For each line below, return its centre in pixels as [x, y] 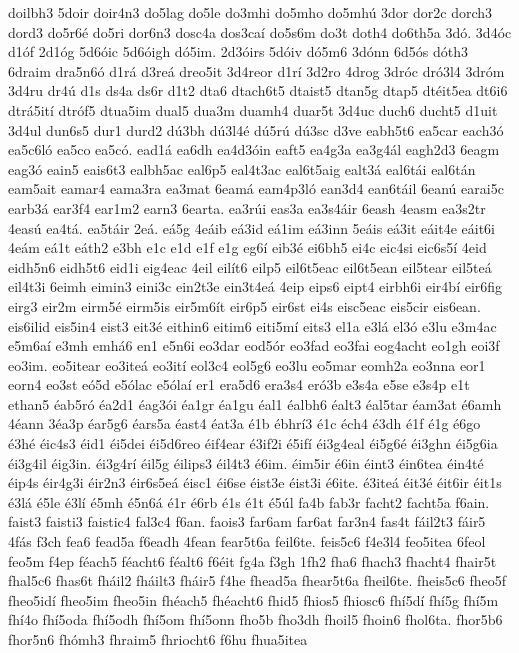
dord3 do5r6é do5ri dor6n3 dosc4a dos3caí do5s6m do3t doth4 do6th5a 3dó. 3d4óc [260, 31]
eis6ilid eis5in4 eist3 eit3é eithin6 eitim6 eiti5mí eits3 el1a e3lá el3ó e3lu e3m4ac [252, 325]
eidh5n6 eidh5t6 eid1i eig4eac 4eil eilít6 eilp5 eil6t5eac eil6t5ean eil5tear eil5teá [250, 266]
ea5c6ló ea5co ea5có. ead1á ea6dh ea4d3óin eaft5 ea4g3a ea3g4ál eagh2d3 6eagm [254, 149]
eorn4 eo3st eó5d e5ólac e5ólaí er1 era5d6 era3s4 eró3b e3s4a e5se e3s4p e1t [239, 384]
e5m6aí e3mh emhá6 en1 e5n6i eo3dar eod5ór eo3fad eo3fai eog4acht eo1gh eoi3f [254, 345]
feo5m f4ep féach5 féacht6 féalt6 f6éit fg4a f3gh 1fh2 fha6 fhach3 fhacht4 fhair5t [252, 560]
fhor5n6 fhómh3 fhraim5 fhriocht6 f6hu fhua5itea [158, 639]
